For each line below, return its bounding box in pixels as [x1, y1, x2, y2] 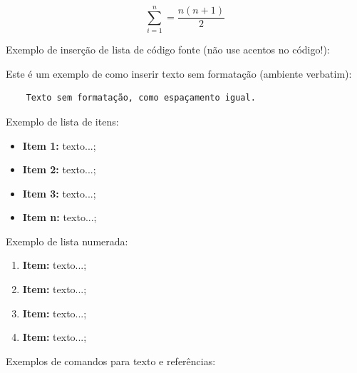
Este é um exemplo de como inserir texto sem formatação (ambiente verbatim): [6, 66, 352, 81]
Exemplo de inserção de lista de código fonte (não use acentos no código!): [6, 42, 330, 57]
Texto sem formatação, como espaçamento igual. [26, 93, 256, 103]
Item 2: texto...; [22, 162, 96, 177]
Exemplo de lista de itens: [6, 113, 119, 128]
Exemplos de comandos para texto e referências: [6, 353, 216, 368]
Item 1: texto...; [22, 138, 96, 153]
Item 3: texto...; [22, 185, 96, 200]
